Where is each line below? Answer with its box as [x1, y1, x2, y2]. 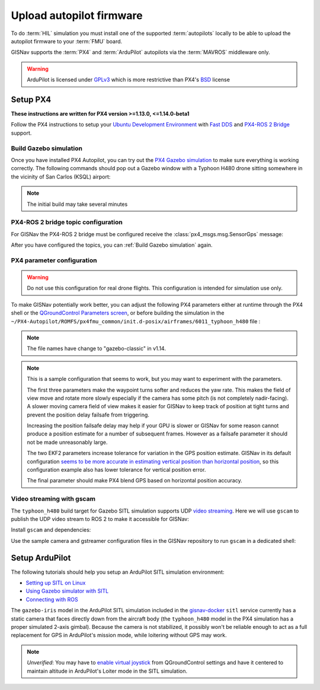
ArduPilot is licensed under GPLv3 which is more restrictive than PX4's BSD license [27, 76, 231, 83]
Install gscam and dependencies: [11, 526, 91, 533]
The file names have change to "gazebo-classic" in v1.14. [27, 345, 166, 352]
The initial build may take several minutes [27, 201, 128, 208]
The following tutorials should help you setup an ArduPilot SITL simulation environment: [11, 568, 225, 575]
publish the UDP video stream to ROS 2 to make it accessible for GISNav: [11, 515, 189, 522]
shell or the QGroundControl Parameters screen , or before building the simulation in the [11, 309, 225, 317]
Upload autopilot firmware [11, 9, 143, 22]
